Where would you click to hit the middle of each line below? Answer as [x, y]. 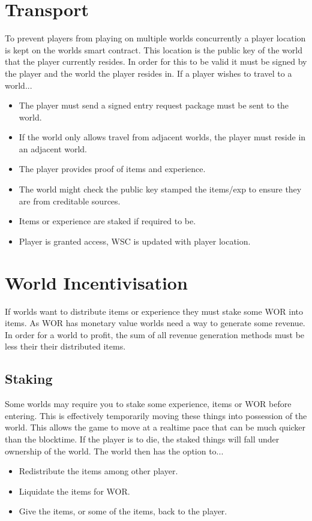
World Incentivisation [96, 282]
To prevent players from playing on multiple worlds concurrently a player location [155, 38]
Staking [29, 379]
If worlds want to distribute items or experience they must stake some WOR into [154, 311]
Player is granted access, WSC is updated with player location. [135, 241]
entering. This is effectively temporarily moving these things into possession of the [156, 415]
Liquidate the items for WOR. [74, 491]
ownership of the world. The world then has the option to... [114, 451]
